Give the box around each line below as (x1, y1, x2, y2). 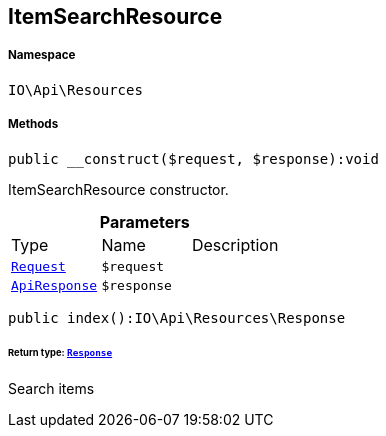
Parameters (99, 211, 190, 232)
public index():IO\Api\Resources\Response (8, 309, 346, 326)
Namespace (8, 48, 76, 63)
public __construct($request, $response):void (8, 150, 379, 167)
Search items (8, 380, 95, 398)
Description (191, 234, 279, 255)
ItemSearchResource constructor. (8, 180, 229, 198)
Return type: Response (8, 347, 113, 359)
